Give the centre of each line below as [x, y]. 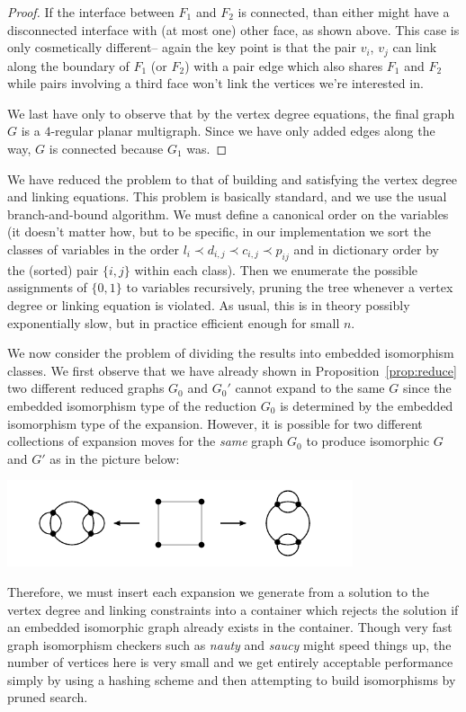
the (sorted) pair [53, 269]
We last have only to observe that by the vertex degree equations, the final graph [231, 113]
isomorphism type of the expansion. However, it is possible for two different [215, 423]
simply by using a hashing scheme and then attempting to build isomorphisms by [232, 679]
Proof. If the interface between [91, 12]
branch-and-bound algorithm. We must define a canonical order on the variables [228, 214]
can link [415, 47]
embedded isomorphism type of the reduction [132, 405]
